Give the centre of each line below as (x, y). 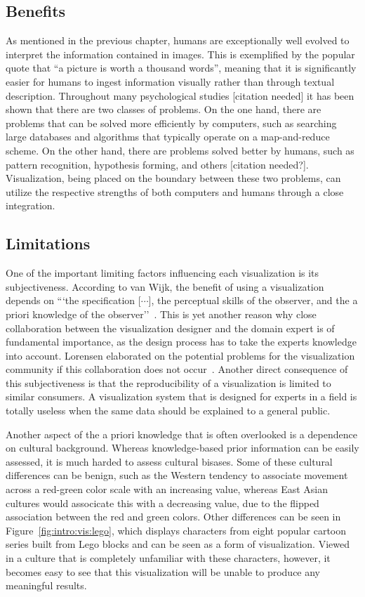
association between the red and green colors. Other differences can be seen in (173, 517)
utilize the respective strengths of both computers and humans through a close (175, 191)
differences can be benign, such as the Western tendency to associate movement (177, 475)
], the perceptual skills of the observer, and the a (253, 300)
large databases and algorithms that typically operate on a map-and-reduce (168, 137)
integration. (31, 205)
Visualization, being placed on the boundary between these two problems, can (173, 178)
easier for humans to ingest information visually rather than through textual (170, 81)
